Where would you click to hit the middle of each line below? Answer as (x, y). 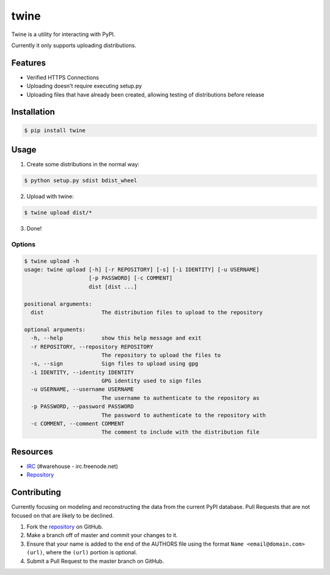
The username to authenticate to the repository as (180, 398)
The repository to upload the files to (161, 355)
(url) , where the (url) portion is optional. (82, 552)
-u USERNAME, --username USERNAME (82, 389)
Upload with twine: (50, 196)
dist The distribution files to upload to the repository (147, 312)
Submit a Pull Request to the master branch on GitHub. (95, 561)
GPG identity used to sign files (151, 381)
